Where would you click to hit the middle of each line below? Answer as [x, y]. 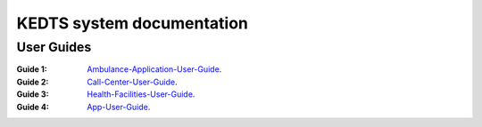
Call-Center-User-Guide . [132, 82]
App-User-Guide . [119, 107]
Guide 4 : [33, 107]
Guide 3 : [33, 94]
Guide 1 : [32, 69]
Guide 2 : [33, 82]
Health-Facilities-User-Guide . [141, 94]
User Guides [54, 47]
